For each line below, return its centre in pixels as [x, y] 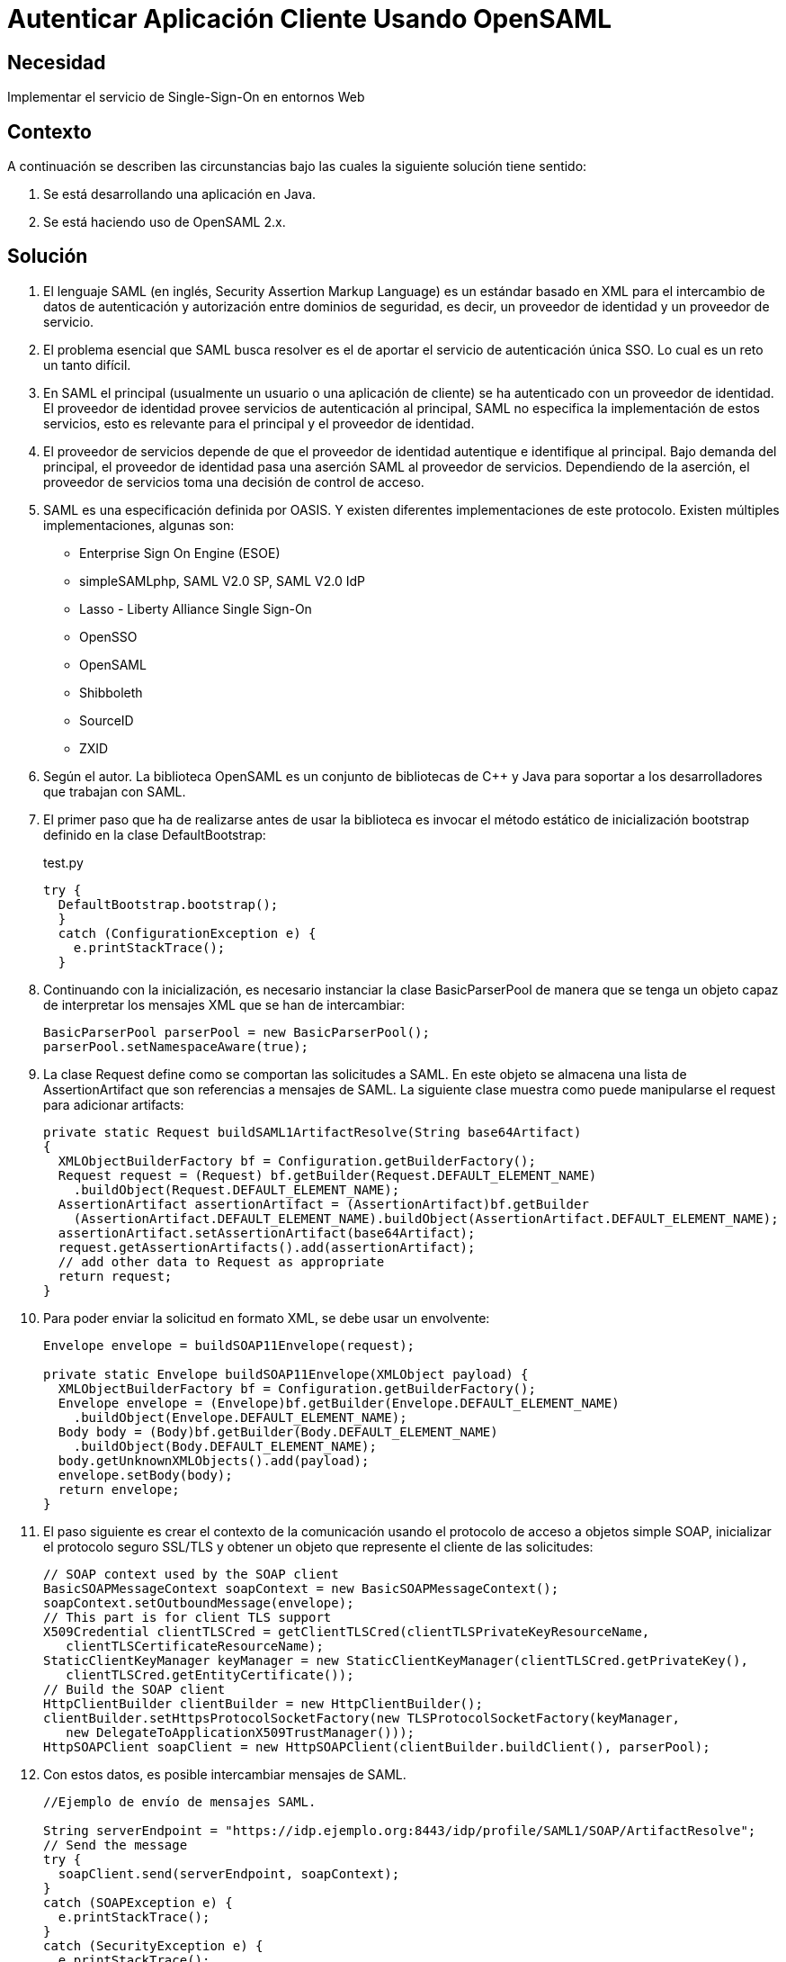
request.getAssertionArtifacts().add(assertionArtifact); [267, 1247]
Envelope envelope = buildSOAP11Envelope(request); [229, 1345]
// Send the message [116, 1845]
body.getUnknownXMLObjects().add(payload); [214, 1460]
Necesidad [57, 62]
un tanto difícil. [87, 364]
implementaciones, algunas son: [139, 525]
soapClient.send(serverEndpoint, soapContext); [229, 1873]
